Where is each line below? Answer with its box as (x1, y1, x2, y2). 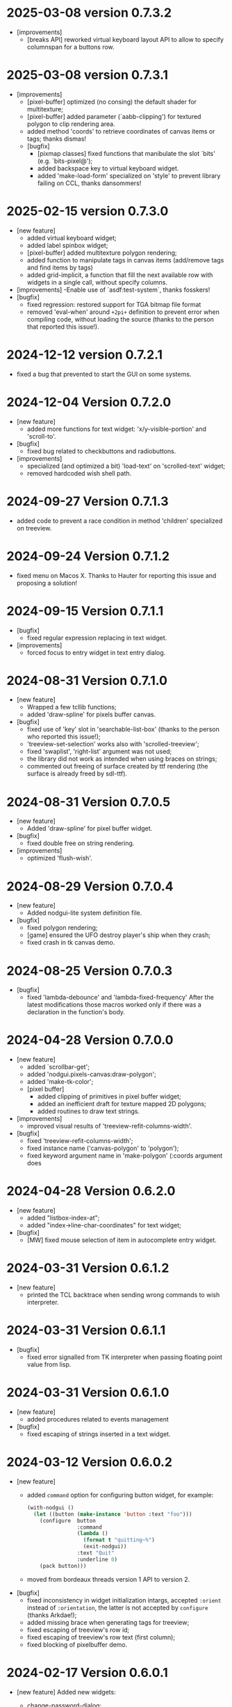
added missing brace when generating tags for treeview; (26, 1618, 190, 1626)
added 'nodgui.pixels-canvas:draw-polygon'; (26, 1070, 157, 1078)
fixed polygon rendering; (26, 924, 98, 932)
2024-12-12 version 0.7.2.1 (6, 347, 163, 363)
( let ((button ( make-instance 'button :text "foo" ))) (33, 1511, 192, 1518)
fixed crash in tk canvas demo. (26, 938, 115, 947)
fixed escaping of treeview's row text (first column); (26, 1633, 175, 1641)
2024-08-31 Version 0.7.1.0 (6, 672, 168, 689)
